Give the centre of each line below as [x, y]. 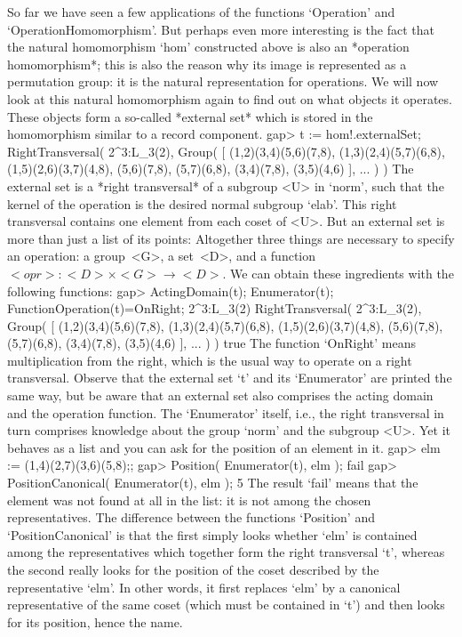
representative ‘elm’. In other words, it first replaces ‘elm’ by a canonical [204, 587]
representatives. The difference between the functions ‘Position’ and [191, 517]
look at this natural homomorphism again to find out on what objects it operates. [230, 98]
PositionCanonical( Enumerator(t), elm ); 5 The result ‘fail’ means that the [213, 483]
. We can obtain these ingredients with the [338, 273]
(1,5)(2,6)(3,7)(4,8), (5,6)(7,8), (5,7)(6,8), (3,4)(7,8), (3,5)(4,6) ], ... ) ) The [211, 169]
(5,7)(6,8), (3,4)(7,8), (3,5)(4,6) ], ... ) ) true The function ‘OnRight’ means [212, 343]
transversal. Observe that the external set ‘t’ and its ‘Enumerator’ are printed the [230, 378]
